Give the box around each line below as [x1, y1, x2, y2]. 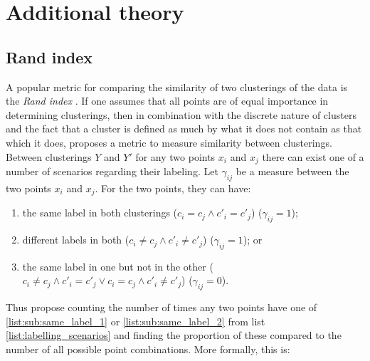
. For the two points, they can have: [95, 180, 251, 195]
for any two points [135, 149, 216, 164]
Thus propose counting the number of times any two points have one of [6, 300, 317, 315]
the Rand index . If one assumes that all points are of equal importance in [6, 93, 329, 108]
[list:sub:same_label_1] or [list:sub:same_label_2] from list [6, 313, 265, 328]
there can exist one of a [262, 149, 364, 164]
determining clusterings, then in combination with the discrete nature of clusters [6, 107, 356, 122]
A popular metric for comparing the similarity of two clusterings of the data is [6, 79, 348, 94]
